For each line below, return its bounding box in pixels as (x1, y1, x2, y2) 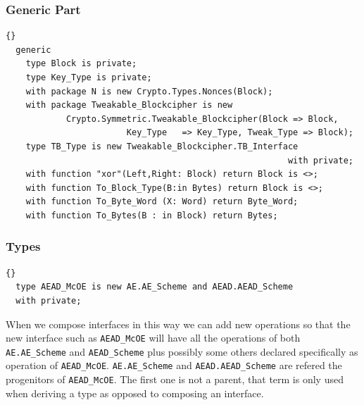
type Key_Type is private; (25, 73, 152, 82)
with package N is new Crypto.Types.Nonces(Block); (25, 86, 273, 96)
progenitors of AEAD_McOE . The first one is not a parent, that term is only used (6, 372, 344, 387)
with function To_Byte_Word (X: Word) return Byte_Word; (25, 197, 299, 207)
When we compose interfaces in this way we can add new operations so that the (6, 316, 351, 331)
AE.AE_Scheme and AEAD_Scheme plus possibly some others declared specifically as (6, 344, 358, 359)
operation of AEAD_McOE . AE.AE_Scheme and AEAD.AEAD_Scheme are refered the (6, 358, 342, 373)
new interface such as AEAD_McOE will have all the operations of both (6, 330, 301, 345)
